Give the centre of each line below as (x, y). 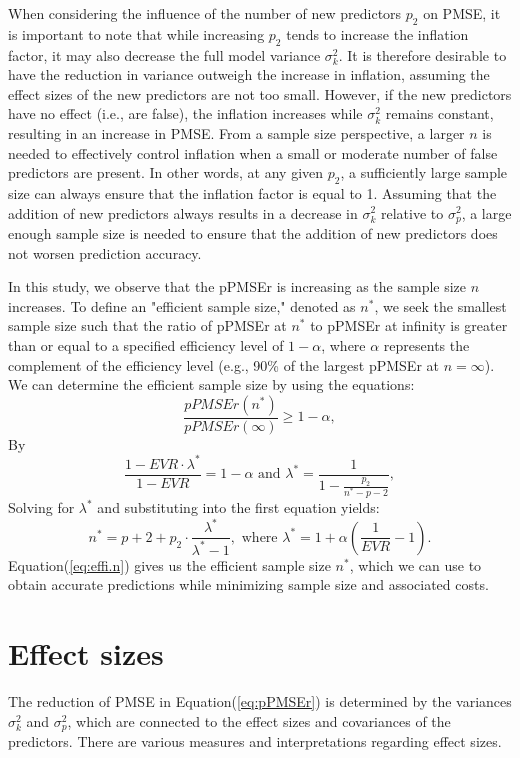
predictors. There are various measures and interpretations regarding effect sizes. (255, 741)
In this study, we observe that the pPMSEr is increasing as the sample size (237, 286)
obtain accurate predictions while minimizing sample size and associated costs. (248, 584)
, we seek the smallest (440, 305)
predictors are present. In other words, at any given (166, 172)
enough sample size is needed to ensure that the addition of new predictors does (253, 233)
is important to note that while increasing (136, 33)
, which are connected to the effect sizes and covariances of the (259, 720)
